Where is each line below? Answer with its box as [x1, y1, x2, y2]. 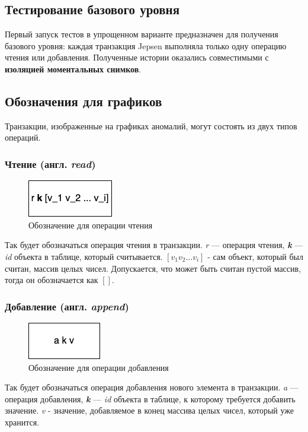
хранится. [5, 415, 40, 428]
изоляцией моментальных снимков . [5, 62, 142, 75]
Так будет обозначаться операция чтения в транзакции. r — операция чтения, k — [5, 239, 303, 251]
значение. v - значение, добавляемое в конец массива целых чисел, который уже [5, 404, 294, 417]
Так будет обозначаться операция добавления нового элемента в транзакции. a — [5, 381, 299, 393]
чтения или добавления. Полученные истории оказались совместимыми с [5, 51, 269, 63]
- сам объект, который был [207, 250, 304, 262]
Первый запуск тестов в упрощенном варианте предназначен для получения [5, 28, 278, 40]
